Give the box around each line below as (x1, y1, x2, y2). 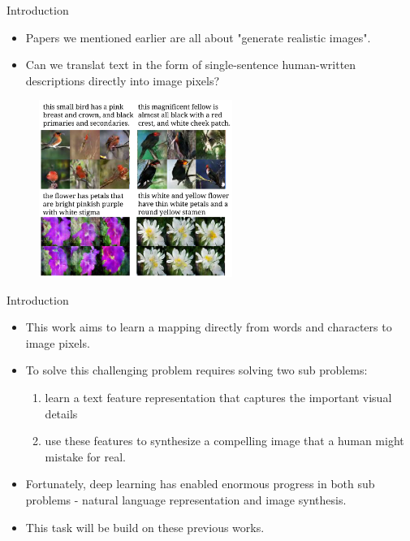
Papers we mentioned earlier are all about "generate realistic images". (25, 28, 371, 45)
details (45, 405, 78, 422)
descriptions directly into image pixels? (25, 71, 220, 89)
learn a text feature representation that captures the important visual (45, 389, 392, 406)
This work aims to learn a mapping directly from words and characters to (25, 318, 392, 335)
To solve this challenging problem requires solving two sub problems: (25, 361, 368, 379)
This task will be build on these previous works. (25, 518, 265, 535)
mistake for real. (45, 448, 126, 465)
